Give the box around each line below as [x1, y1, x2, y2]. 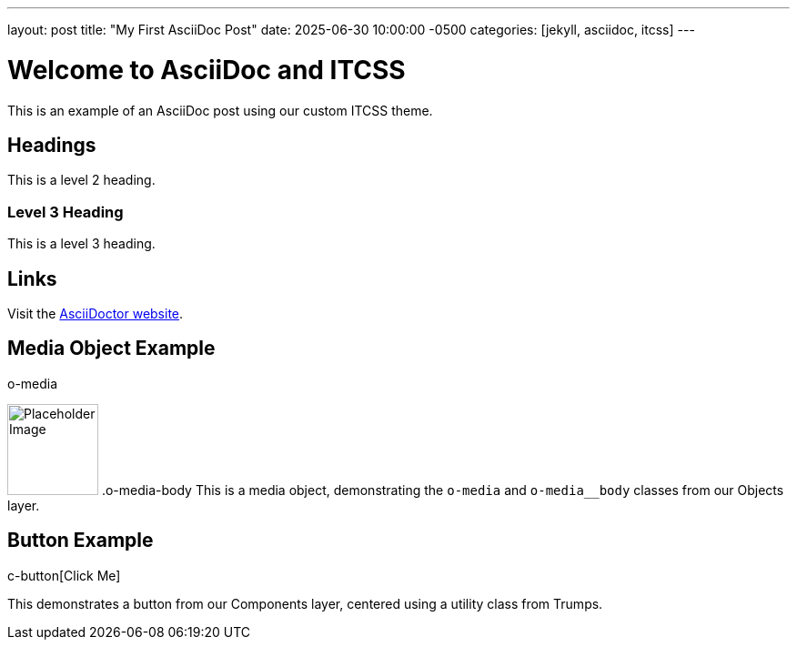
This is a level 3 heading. [7, 236, 156, 252]
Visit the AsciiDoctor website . [7, 305, 184, 321]
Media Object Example [7, 337, 216, 360]
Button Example [7, 529, 154, 552]
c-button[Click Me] [7, 567, 121, 583]
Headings [7, 133, 96, 157]
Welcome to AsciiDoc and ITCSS [7, 54, 406, 86]
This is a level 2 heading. [7, 172, 156, 188]
